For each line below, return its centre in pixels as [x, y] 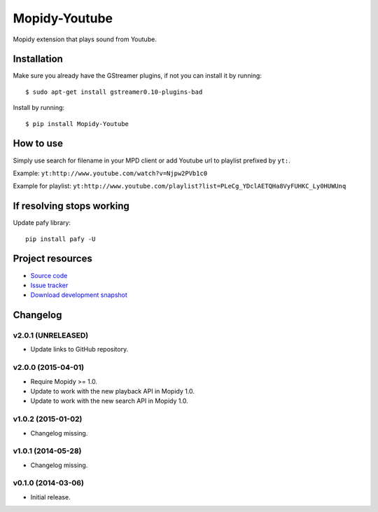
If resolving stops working [71, 206]
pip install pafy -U [61, 239]
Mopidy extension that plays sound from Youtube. [85, 39]
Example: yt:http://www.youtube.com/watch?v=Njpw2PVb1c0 [110, 173]
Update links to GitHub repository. [79, 350]
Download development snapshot [79, 295]
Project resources [52, 259]
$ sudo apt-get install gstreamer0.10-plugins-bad [114, 92]
